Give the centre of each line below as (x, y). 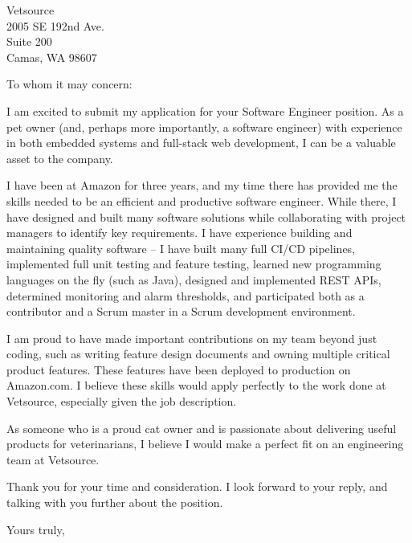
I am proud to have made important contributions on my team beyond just (192, 338)
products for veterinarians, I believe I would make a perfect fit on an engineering (205, 444)
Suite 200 (29, 41)
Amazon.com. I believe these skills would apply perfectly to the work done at (196, 385)
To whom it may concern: (69, 84)
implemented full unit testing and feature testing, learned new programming (194, 264)
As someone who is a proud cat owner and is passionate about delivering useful (202, 428)
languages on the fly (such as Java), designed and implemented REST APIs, (194, 279)
